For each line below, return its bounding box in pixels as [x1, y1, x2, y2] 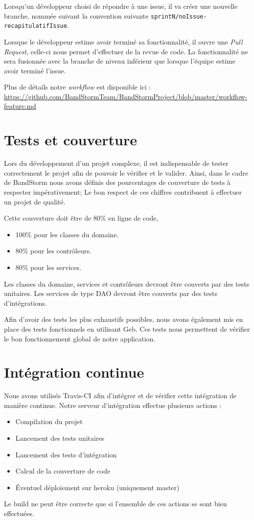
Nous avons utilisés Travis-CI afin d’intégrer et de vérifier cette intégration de [4, 390, 237, 401]
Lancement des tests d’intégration [15, 449, 117, 459]
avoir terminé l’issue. [4, 65, 66, 75]
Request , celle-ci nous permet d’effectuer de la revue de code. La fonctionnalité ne [4, 46, 248, 56]
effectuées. [4, 508, 34, 518]
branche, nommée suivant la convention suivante [4, 10, 149, 21]
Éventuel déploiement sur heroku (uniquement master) [15, 482, 180, 492]
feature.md [4, 101, 36, 111]
